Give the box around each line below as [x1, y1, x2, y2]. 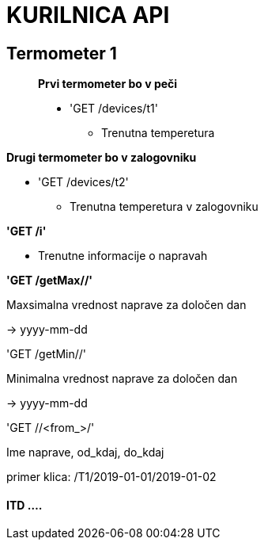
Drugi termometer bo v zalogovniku [6, 151, 197, 165]
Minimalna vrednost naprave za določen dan [6, 372, 238, 386]
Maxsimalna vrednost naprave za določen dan [6, 298, 247, 312]
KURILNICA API [6, 2, 170, 29]
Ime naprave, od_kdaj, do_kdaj [6, 445, 164, 460]
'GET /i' [6, 224, 47, 239]
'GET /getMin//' [6, 347, 87, 361]
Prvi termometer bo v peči [38, 77, 178, 91]
